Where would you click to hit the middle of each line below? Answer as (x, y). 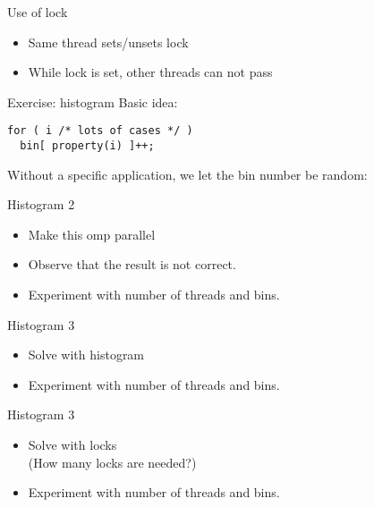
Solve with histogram (86, 355)
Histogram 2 (41, 204)
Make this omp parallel (92, 234)
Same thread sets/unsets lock (108, 42)
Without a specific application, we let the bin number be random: (187, 174)
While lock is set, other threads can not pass (150, 72)
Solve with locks (72, 445)
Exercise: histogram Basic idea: (93, 101)
